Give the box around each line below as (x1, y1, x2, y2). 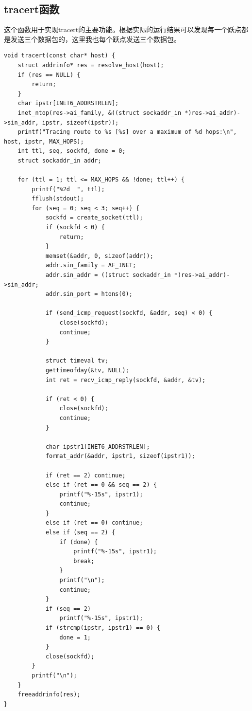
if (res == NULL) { (17, 71, 81, 78)
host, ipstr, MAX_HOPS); (4, 138, 84, 145)
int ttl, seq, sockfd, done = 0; (17, 147, 126, 155)
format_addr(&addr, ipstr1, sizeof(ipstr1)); (45, 453, 195, 460)
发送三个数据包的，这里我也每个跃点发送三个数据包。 (10, 34, 181, 44)
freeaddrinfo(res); (17, 691, 81, 698)
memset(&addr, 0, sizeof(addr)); (45, 252, 153, 259)
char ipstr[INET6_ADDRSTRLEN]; (17, 100, 119, 107)
